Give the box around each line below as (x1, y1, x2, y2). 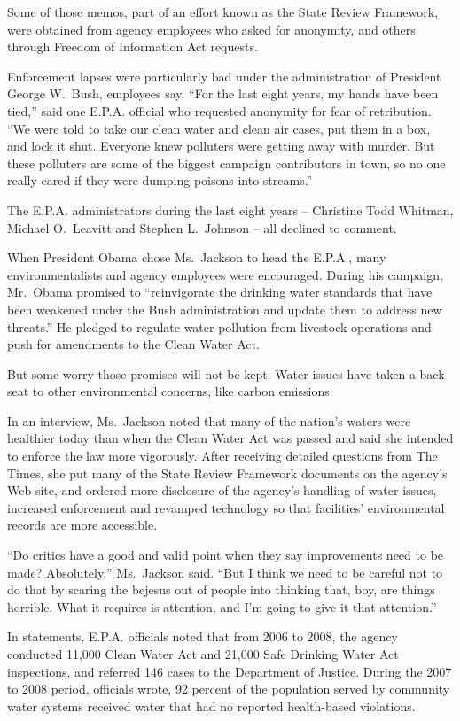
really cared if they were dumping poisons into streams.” (7, 171, 313, 190)
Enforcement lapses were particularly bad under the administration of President (7, 66, 441, 85)
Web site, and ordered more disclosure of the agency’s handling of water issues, (7, 481, 437, 500)
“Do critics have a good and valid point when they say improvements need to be (7, 546, 444, 564)
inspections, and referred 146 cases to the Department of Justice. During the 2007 (7, 662, 452, 680)
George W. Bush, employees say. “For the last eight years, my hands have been (7, 84, 439, 103)
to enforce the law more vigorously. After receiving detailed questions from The (7, 446, 438, 465)
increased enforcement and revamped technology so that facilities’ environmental (7, 498, 445, 516)
